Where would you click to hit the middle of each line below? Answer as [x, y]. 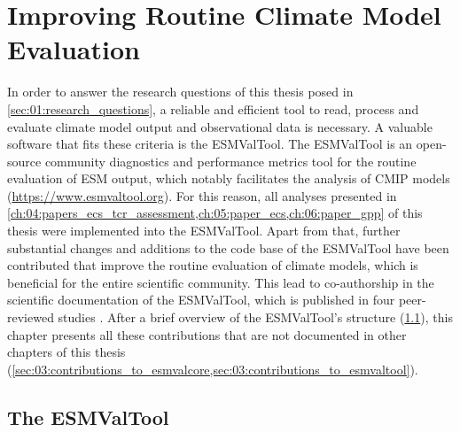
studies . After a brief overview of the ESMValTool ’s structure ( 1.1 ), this [255, 317]
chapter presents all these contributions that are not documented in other [207, 334]
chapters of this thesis [66, 352]
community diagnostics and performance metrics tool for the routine [230, 161]
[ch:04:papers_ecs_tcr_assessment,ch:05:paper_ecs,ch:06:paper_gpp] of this [215, 213]
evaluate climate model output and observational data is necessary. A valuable [220, 126]
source [24, 161]
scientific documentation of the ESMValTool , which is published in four [201, 300]
